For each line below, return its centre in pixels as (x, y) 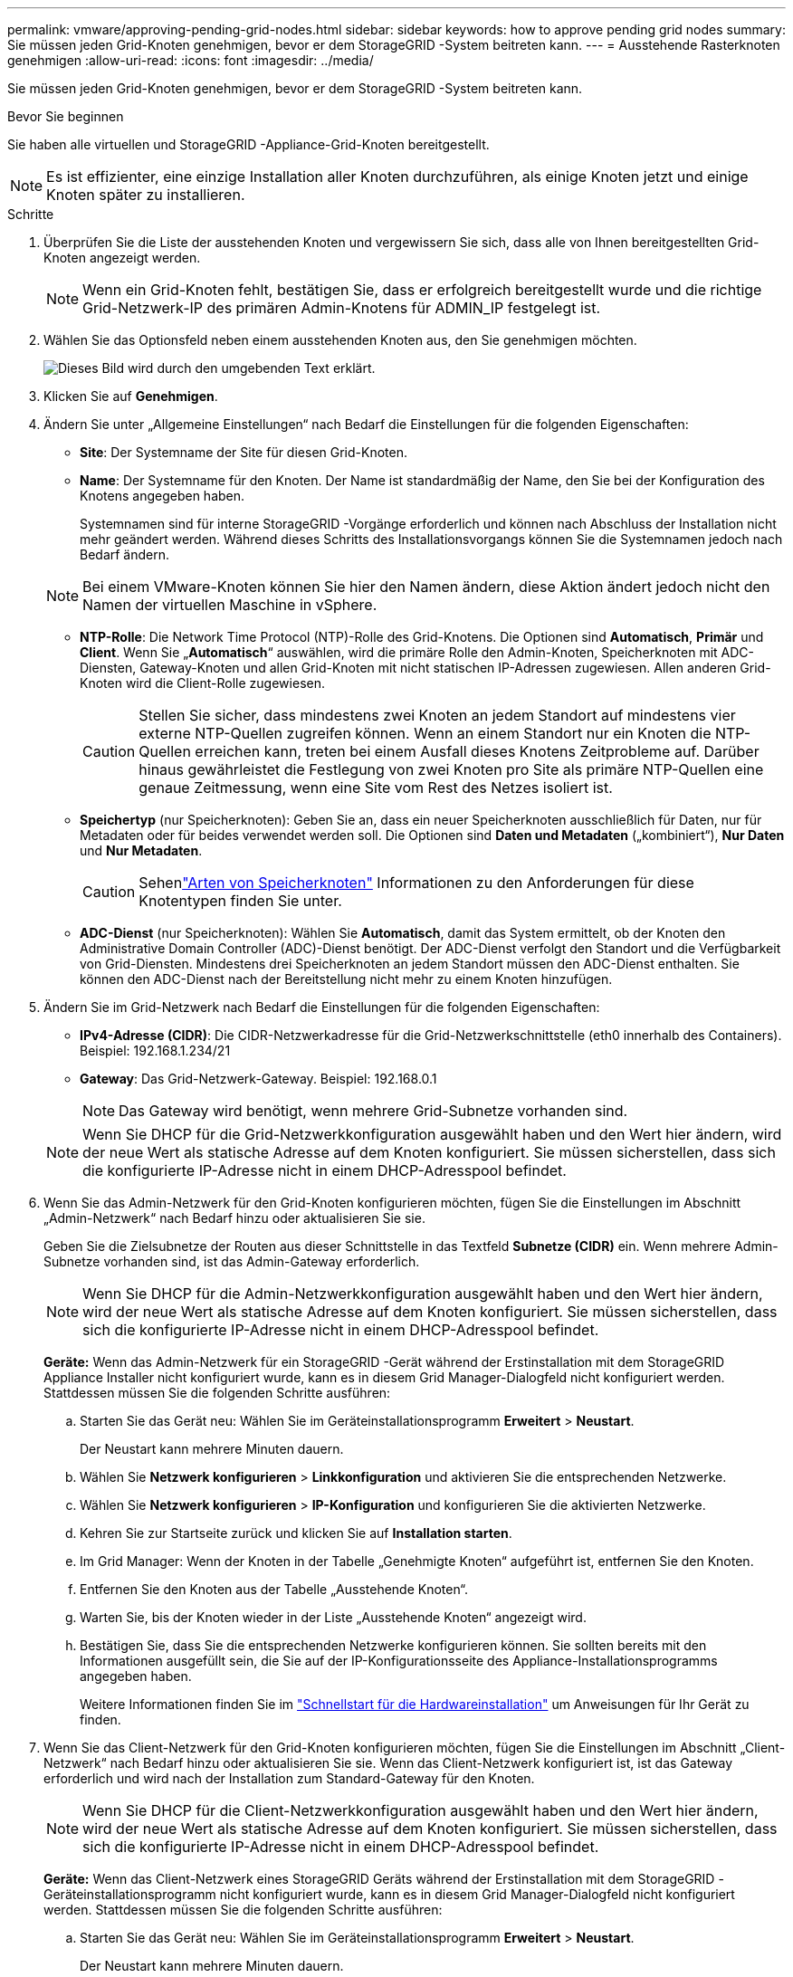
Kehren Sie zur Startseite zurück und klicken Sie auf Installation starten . (296, 1533)
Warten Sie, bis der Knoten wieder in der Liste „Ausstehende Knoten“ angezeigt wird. (333, 1617)
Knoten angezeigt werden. (122, 258)
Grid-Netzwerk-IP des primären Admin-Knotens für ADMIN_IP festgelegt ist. (342, 308)
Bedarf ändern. (125, 554)
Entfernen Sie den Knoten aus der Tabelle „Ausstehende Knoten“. (274, 1589)
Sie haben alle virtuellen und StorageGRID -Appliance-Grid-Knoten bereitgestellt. (248, 144)
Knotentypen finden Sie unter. (240, 901)
